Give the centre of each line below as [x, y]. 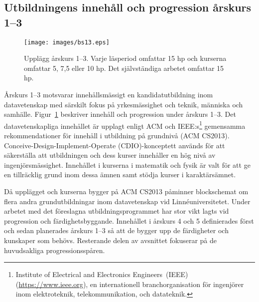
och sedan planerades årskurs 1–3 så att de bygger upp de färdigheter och [116, 230]
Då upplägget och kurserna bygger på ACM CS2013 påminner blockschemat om [126, 191]
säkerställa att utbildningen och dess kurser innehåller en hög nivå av [110, 155]
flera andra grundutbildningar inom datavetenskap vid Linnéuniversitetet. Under [127, 201]
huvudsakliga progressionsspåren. [55, 250]
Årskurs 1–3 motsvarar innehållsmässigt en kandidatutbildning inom [109, 95]
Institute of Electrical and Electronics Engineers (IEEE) [102, 274]
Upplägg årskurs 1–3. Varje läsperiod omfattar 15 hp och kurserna [125, 58]
